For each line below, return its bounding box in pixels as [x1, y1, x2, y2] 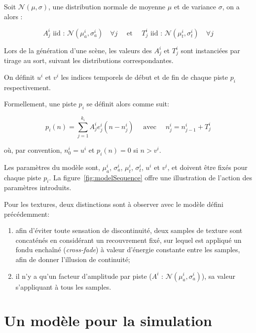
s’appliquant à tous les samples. [15, 281, 111, 292]
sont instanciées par [181, 45, 240, 55]
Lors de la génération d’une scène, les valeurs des [4, 45, 152, 55]
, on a [222, 1, 240, 11]
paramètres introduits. [4, 182, 72, 193]
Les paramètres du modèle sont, [4, 162, 100, 172]
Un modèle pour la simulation [4, 310, 212, 331]
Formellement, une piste [4, 99, 76, 109]
